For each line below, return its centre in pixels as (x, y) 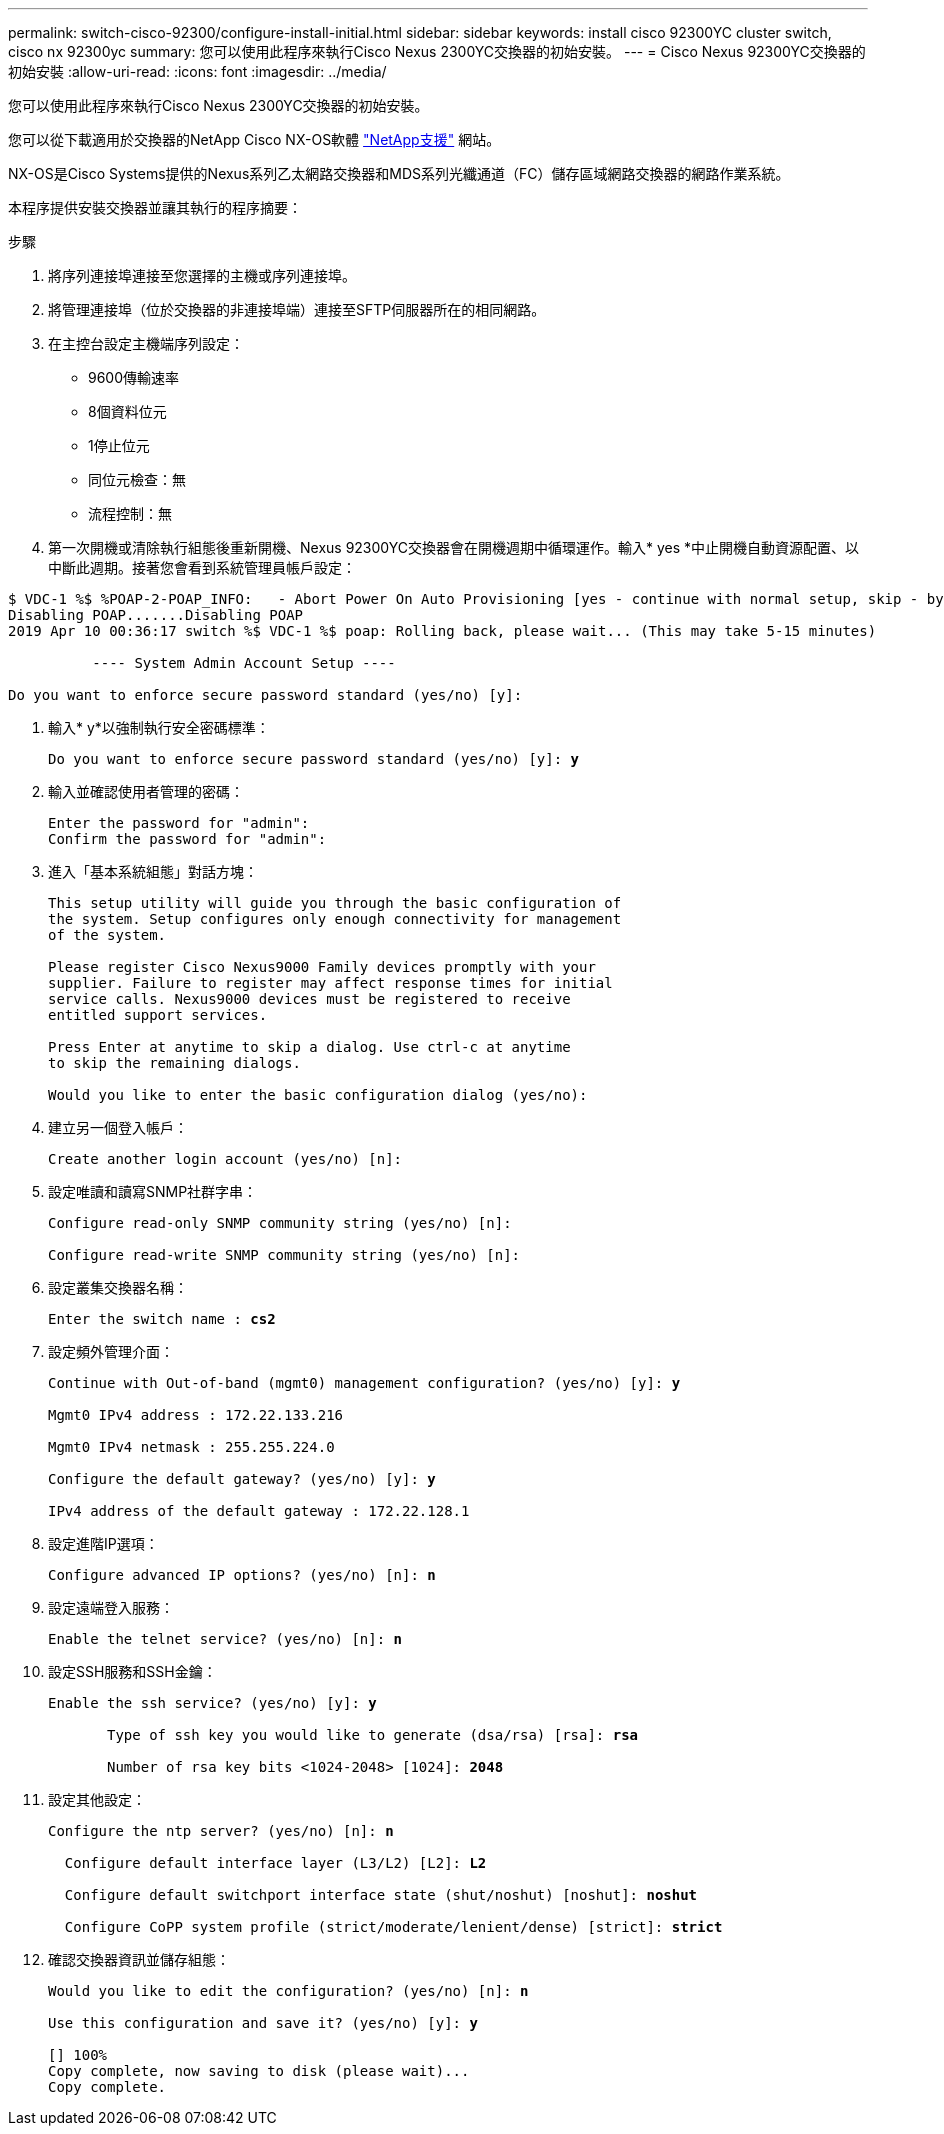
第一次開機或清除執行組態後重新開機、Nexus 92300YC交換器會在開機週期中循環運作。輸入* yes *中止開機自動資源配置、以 (454, 547)
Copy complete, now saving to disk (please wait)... (259, 2071)
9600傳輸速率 (134, 377)
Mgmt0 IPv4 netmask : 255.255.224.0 (191, 1447)
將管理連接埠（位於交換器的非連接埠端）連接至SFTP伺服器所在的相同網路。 (297, 309)
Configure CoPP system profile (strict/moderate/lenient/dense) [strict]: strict (393, 1927)
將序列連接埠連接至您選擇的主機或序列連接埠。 (202, 275)
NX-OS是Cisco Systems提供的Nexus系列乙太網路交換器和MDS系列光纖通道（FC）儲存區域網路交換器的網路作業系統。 (399, 173)
